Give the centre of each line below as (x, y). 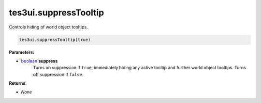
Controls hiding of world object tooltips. (48, 27)
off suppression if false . (58, 74)
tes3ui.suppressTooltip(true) (55, 39)
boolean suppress (39, 61)
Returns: (18, 83)
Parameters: (22, 52)
